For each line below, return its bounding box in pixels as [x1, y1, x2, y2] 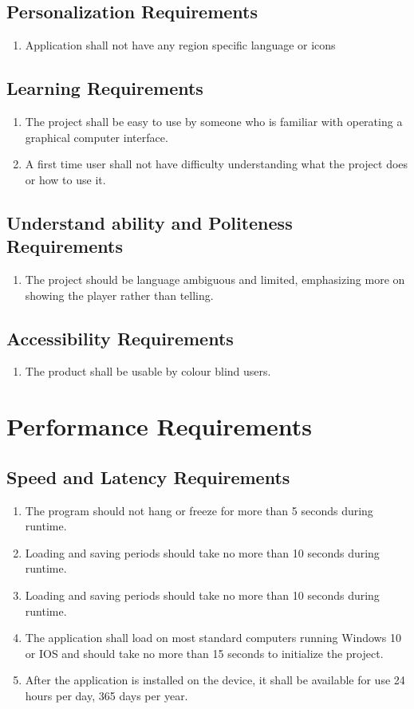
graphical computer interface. [25, 128, 168, 145]
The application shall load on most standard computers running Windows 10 [25, 629, 401, 646]
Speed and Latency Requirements [6, 464, 290, 489]
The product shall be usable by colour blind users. [25, 363, 271, 380]
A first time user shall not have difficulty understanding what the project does [25, 156, 408, 172]
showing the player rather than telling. [25, 286, 214, 303]
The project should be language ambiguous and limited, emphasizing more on [25, 270, 405, 287]
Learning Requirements [6, 76, 203, 100]
